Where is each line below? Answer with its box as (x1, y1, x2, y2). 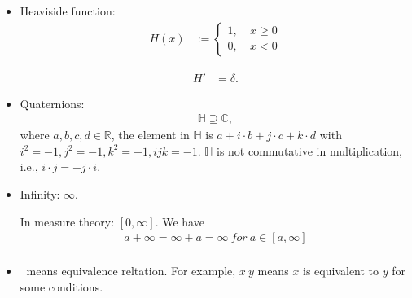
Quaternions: (20, 94, 85, 112)
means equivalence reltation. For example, (26, 262, 236, 279)
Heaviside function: (20, 2, 116, 19)
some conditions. (20, 278, 103, 295)
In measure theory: (20, 213, 115, 230)
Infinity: (20, 186, 60, 203)
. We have (155, 213, 204, 230)
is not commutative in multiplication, (216, 142, 402, 159)
